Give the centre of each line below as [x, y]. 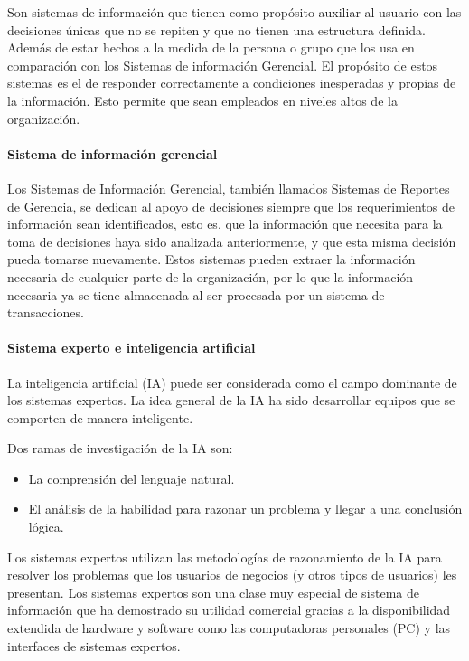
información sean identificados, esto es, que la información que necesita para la [225, 224]
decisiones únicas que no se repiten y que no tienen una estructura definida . [216, 29]
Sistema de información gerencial [113, 153]
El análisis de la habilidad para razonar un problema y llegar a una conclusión [245, 509]
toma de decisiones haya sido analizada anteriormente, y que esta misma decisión [232, 241]
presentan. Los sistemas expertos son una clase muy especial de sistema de [214, 592]
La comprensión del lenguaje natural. [131, 478]
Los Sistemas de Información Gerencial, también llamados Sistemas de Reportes [229, 188]
